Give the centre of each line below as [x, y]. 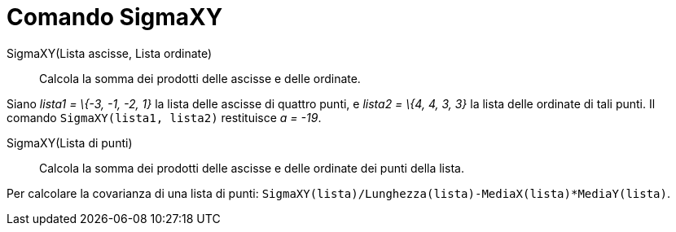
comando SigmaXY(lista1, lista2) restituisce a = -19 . [164, 117]
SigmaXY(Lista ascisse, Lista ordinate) [110, 53]
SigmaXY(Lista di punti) [70, 142]
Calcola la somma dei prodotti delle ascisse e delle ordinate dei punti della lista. [252, 168]
